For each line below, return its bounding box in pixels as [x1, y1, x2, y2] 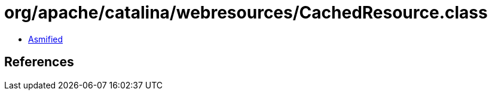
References [4, 54, 74, 70]
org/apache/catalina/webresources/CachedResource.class [4, 2, 488, 23]
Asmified [28, 33, 63, 44]
